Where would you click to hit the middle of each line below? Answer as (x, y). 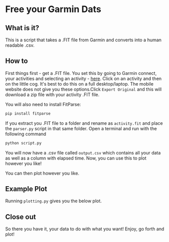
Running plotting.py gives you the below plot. (53, 201)
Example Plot (26, 189)
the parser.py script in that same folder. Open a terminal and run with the (81, 128)
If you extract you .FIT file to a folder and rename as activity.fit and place (84, 123)
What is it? (22, 28)
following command (26, 134)
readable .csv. (20, 45)
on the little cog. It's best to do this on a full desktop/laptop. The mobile (79, 84)
